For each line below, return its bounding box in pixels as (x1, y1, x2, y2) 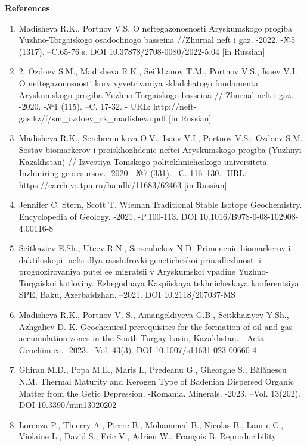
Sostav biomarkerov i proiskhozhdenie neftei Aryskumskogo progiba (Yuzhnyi (18, 143, 302, 155)
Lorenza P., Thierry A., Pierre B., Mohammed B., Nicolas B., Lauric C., (18, 418, 284, 431)
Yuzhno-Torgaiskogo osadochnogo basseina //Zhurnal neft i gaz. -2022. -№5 (18, 33, 295, 46)
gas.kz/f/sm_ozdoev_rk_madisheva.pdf (18, 111, 166, 124)
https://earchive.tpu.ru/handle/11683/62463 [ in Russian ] (18, 178, 227, 191)
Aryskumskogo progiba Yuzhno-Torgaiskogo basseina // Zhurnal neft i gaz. (18, 88, 294, 101)
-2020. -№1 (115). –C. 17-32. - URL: (18, 100, 151, 113)
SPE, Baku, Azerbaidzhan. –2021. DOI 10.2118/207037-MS (18, 288, 236, 301)
